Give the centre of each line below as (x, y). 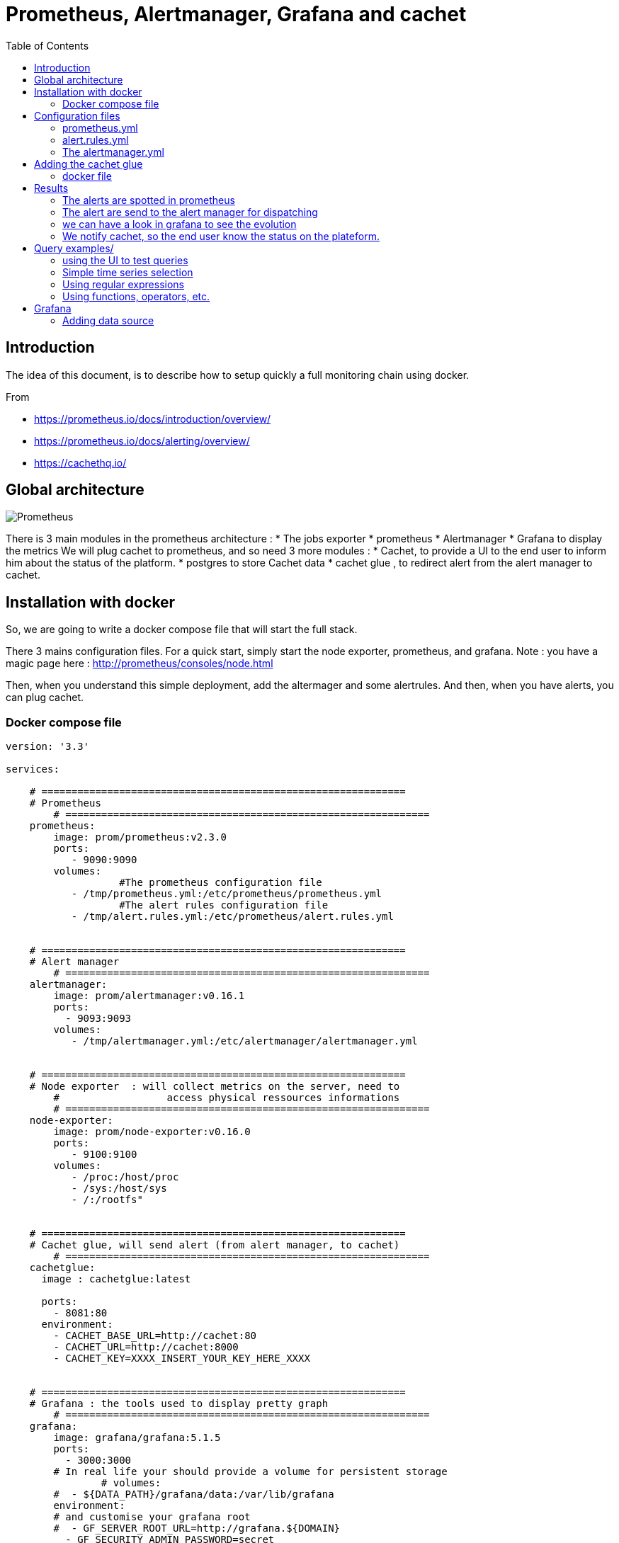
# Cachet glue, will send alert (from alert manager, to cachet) (215, 1245)
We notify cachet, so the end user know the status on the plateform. (221, 236)
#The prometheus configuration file (221, 883)
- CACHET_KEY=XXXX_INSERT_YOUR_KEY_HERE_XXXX (182, 1359)
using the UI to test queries (125, 260)
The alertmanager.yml (113, 152)
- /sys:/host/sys (119, 1189)
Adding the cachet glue (89, 164)
